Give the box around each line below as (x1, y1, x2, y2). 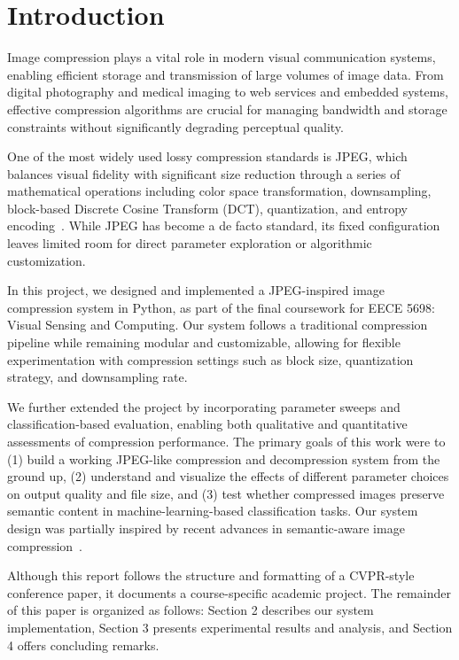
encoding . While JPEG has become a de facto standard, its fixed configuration (7, 216, 440, 235)
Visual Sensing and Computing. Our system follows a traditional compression (7, 315, 428, 334)
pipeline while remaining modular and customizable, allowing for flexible (7, 333, 401, 352)
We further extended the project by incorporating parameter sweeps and (7, 397, 401, 415)
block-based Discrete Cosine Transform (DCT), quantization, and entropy (7, 198, 408, 217)
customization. (7, 251, 86, 269)
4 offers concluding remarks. (7, 635, 159, 654)
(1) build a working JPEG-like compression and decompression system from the (7, 449, 440, 468)
